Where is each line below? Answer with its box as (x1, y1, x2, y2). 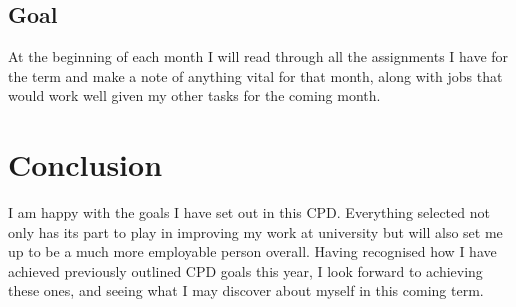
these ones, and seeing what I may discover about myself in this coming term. (8, 280, 484, 301)
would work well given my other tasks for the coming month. (8, 85, 381, 106)
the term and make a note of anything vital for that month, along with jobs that (8, 65, 503, 86)
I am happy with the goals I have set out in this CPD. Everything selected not (8, 202, 490, 223)
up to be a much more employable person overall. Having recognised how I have (8, 241, 497, 262)
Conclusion (8, 144, 163, 185)
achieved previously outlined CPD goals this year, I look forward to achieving (8, 260, 483, 281)
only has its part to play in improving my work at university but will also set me (8, 221, 503, 242)
